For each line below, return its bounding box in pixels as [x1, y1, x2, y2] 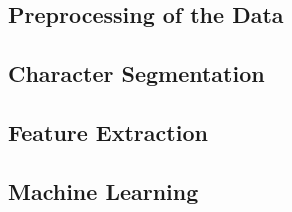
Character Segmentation [8, 58, 265, 89]
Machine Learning [8, 175, 199, 206]
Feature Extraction [8, 116, 208, 147]
